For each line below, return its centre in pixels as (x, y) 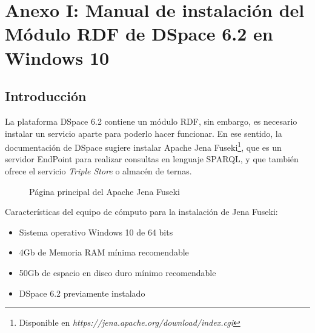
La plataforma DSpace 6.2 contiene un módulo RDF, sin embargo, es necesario (151, 121)
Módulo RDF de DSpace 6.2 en (139, 34)
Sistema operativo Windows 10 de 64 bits (96, 232)
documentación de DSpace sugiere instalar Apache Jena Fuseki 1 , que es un (143, 146)
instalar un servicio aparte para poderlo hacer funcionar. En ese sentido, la (144, 133)
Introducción (46, 96)
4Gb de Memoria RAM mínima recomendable (104, 252)
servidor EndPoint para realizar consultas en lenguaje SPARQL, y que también (152, 159)
